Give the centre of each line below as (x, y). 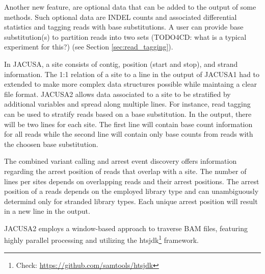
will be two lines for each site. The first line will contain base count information (128, 124)
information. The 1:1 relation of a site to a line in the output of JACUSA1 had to (132, 74)
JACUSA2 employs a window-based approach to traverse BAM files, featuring (126, 228)
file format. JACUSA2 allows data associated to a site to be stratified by (117, 94)
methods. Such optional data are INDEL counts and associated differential (121, 17)
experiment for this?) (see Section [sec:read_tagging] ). (89, 47)
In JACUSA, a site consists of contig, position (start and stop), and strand (121, 64)
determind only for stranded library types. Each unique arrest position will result (131, 201)
